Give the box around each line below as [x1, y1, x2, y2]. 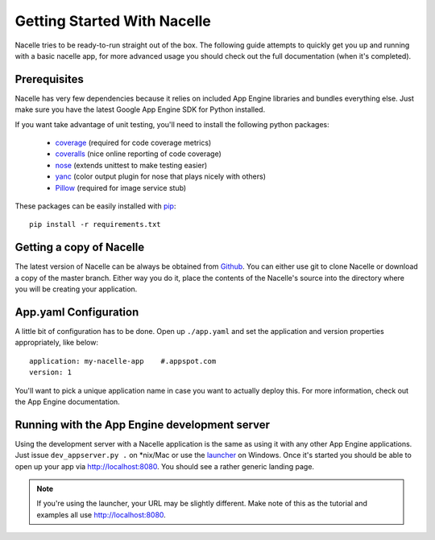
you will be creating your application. [14, 284, 138, 294]
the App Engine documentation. [14, 397, 120, 406]
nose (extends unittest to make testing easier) [55, 160, 208, 170]
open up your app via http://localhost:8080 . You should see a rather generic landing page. [14, 461, 314, 471]
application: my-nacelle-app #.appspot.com [29, 357, 217, 365]
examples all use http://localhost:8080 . [36, 509, 167, 519]
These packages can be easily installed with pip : [14, 201, 176, 211]
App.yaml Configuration [14, 305, 139, 319]
